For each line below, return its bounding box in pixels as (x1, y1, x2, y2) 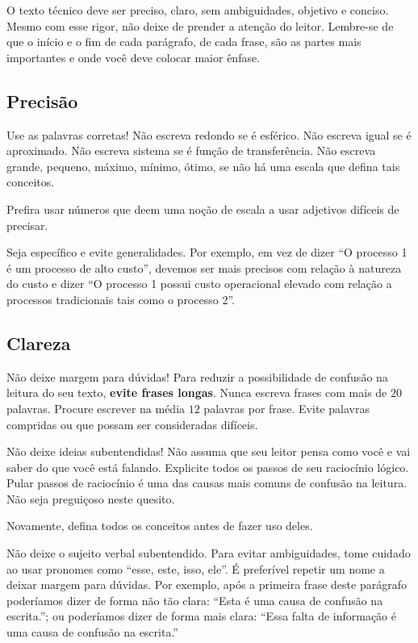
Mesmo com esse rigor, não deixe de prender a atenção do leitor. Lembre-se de (6, 17, 394, 34)
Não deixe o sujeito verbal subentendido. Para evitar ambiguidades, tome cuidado (6, 545, 411, 562)
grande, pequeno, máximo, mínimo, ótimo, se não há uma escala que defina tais (6, 157, 400, 174)
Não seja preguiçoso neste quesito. (6, 490, 175, 507)
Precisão (6, 88, 78, 113)
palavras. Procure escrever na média (6, 399, 186, 416)
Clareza (6, 330, 71, 355)
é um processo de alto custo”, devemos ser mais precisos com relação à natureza (6, 259, 402, 276)
